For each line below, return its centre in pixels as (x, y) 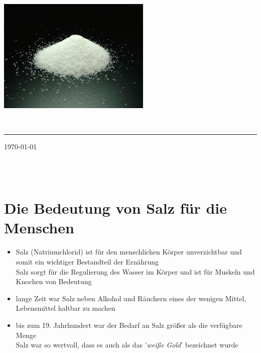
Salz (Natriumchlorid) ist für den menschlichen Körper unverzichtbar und (129, 252)
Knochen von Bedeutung (54, 281)
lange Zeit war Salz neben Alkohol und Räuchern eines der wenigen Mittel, (131, 298)
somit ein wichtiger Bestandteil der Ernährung (87, 261)
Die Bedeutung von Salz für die (116, 208)
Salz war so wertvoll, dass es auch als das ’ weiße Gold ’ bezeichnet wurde (127, 345)
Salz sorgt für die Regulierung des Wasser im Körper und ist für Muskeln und (135, 271)
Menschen (39, 228)
